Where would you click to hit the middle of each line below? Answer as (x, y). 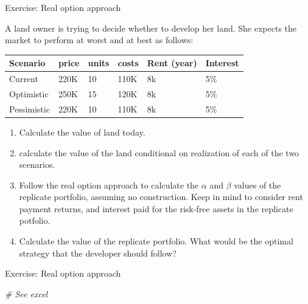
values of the (257, 185)
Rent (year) (172, 63)
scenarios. (37, 164)
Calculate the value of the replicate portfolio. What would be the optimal (156, 241)
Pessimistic (30, 109)
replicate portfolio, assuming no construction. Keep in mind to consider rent (161, 197)
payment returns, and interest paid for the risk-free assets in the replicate (156, 208)
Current (24, 79)
